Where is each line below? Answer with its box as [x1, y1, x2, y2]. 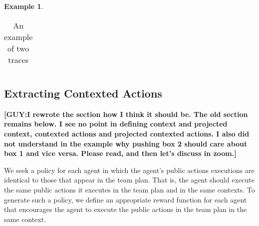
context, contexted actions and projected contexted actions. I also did [4, 128, 250, 138]
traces [8, 53, 29, 65]
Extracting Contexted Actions [4, 85, 162, 100]
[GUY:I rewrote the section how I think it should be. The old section [4, 108, 248, 119]
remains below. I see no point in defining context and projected [4, 118, 228, 129]
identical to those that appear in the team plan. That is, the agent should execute [4, 174, 255, 185]
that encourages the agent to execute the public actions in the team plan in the [4, 204, 247, 214]
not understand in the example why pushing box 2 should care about [4, 138, 248, 148]
